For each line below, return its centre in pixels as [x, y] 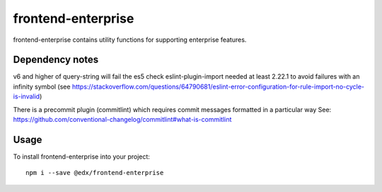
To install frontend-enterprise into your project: [81, 157]
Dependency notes [56, 60]
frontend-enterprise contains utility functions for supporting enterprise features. [130, 40]
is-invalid [27, 96]
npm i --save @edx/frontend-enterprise [95, 173]
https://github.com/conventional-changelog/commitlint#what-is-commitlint [122, 120]
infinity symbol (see [42, 86]
